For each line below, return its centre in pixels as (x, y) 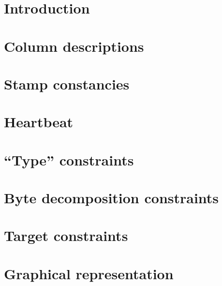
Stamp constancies (67, 83)
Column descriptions (74, 46)
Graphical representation (89, 273)
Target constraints (66, 235)
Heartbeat (39, 122)
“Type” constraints (69, 159)
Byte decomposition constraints (111, 198)
